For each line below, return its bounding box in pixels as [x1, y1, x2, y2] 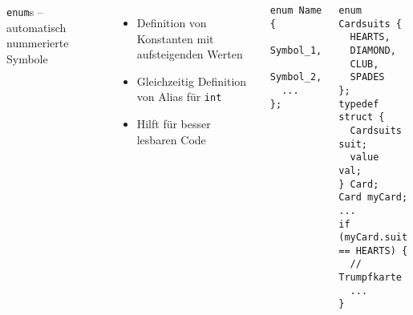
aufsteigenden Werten [136, 46, 243, 63]
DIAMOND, [350, 44, 396, 56]
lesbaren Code [136, 131, 206, 147]
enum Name [269, 5, 322, 16]
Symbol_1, [269, 44, 322, 56]
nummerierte [6, 34, 69, 51]
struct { [338, 111, 385, 123]
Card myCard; [338, 192, 408, 204]
